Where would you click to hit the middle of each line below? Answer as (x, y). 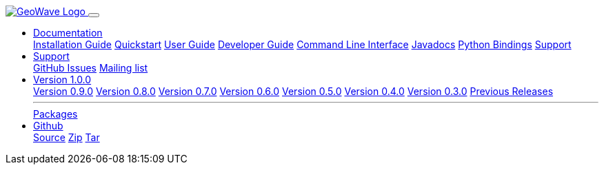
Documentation (68, 33)
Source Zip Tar (67, 137)
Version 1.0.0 (62, 79)
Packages (56, 114)
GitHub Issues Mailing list (91, 68)
